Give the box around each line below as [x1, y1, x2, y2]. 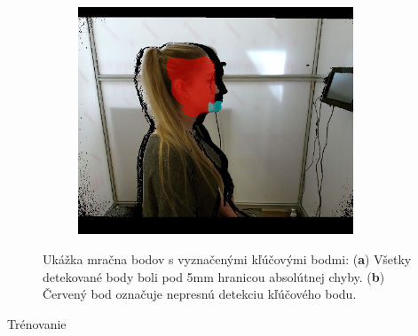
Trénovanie [7, 314, 67, 332]
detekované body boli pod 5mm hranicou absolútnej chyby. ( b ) [43, 267, 385, 285]
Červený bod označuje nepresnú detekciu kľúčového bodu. [43, 285, 357, 303]
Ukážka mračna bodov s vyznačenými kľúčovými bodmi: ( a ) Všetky [43, 249, 412, 268]
